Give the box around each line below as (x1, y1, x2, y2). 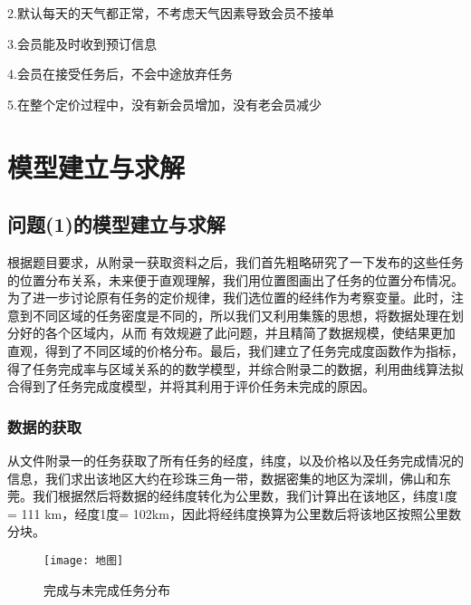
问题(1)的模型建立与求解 (7, 210, 226, 238)
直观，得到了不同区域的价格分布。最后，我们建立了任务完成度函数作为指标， (7, 341, 464, 360)
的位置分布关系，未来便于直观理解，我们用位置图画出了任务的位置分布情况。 (7, 270, 464, 289)
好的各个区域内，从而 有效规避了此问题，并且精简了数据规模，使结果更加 (19, 323, 456, 342)
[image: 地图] (43, 553, 124, 567)
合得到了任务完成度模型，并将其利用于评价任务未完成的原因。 (7, 377, 375, 396)
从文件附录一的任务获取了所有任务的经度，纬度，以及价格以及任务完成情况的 (7, 450, 464, 469)
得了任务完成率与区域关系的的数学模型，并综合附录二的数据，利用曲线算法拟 (7, 359, 464, 378)
